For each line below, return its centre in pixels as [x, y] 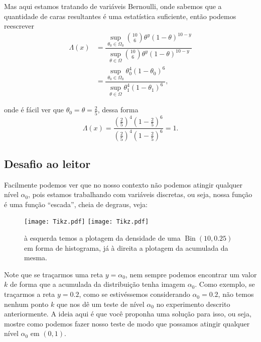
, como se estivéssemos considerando [135, 294]
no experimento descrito [193, 304]
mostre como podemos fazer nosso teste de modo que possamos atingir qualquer [127, 323]
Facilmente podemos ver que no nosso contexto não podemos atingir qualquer [123, 184]
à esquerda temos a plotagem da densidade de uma [102, 238]
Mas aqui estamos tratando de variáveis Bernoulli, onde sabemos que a [113, 6]
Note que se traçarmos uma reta [54, 274]
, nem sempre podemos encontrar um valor [191, 274]
